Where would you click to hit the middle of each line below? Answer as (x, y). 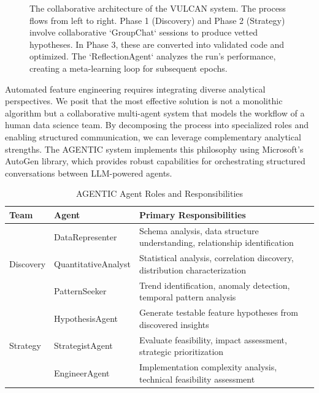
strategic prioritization (181, 352)
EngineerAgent (82, 372)
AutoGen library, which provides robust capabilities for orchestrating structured (155, 161)
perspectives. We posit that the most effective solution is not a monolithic (144, 101)
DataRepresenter (86, 236)
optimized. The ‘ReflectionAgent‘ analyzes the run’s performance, (153, 56)
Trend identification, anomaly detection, (214, 285)
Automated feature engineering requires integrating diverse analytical (135, 89)
